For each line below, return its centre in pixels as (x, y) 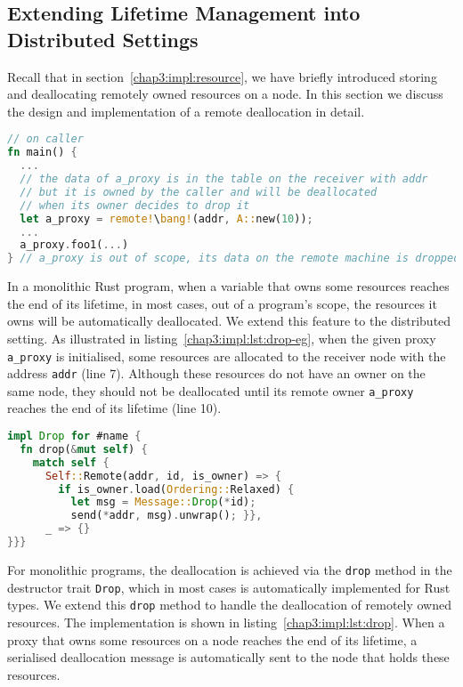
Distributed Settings (103, 39)
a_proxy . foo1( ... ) (74, 245)
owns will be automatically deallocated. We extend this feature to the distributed (229, 321)
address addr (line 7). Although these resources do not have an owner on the (216, 373)
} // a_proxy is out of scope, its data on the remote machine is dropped (234, 259)
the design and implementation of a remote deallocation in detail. (186, 111)
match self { (71, 462)
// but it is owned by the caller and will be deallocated (199, 192)
